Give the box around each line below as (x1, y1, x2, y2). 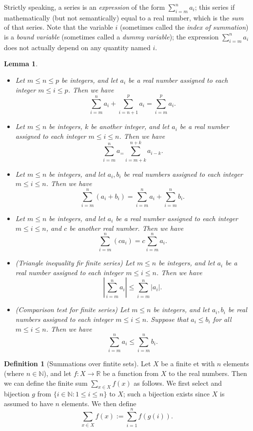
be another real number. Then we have (69, 223, 184, 233)
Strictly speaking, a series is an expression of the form (4, 2, 165, 12)
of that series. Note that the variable (4, 22, 113, 32)
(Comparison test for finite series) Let (15, 304, 130, 315)
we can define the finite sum (4, 377, 88, 388)
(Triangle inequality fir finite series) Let (15, 258, 135, 268)
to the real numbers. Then (168, 368, 247, 378)
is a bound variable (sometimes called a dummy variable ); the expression (4, 31, 219, 41)
